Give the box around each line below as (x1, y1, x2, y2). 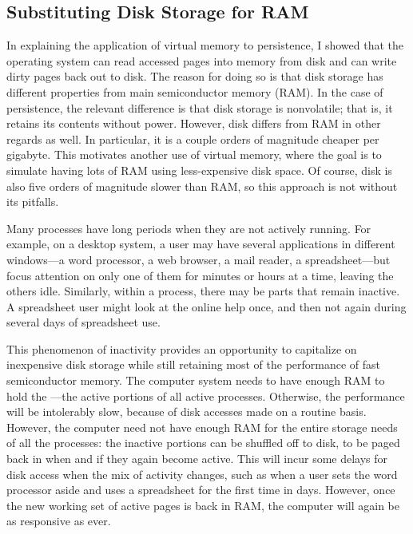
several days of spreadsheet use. (6, 314, 161, 330)
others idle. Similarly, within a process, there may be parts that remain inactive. (6, 283, 400, 299)
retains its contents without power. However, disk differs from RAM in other (6, 115, 381, 132)
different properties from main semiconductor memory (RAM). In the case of (6, 83, 383, 100)
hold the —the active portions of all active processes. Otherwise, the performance (6, 387, 405, 404)
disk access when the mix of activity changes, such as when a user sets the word (6, 465, 398, 482)
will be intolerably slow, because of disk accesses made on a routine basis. (6, 403, 367, 420)
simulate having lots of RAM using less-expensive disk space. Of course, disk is (6, 161, 392, 178)
